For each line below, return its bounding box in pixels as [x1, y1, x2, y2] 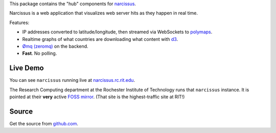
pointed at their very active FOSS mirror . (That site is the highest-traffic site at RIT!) [9, 94, 185, 100]
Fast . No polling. [22, 50, 57, 56]
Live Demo [9, 64, 44, 73]
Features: [9, 19, 30, 26]
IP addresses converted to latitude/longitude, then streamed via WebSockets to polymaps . [22, 29, 213, 35]
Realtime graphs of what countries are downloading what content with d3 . [22, 36, 178, 42]
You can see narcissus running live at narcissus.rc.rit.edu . [9, 77, 135, 83]
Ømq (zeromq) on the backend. [22, 43, 89, 49]
